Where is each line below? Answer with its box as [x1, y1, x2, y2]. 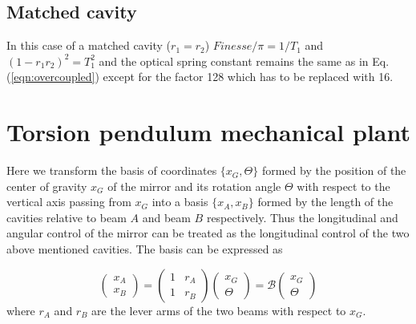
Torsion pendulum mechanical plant [6, 115, 411, 148]
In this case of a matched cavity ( [6, 37, 172, 54]
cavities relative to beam [6, 209, 127, 225]
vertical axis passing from [6, 193, 131, 210]
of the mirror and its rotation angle [107, 177, 281, 194]
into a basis [151, 193, 208, 210]
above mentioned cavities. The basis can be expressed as [6, 241, 283, 257]
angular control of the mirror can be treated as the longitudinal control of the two [6, 225, 410, 241]
